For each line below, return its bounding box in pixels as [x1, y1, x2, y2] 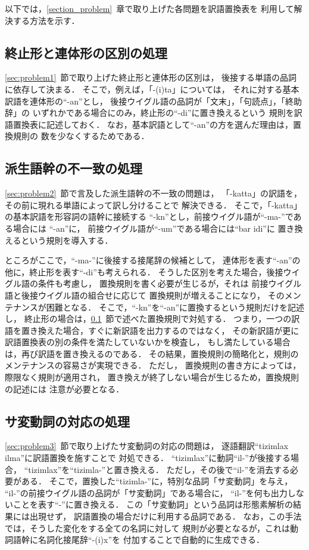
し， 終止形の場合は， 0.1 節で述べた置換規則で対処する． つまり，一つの [5, 312, 292, 325]
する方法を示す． [13, 14, 80, 26]
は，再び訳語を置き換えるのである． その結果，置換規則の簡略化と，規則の [5, 347, 299, 360]
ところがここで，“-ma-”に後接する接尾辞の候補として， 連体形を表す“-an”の [5, 254, 301, 266]
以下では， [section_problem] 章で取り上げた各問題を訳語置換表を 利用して [5, 2, 294, 14]
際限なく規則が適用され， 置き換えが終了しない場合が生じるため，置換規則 [5, 371, 299, 383]
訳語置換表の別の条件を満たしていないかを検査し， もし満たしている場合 [5, 336, 291, 348]
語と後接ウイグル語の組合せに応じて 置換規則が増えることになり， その [5, 288, 285, 301]
